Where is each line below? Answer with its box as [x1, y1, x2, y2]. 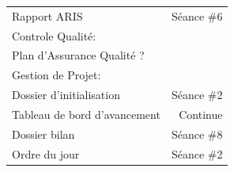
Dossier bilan [12, 125, 75, 142]
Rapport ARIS [12, 7, 83, 24]
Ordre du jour [12, 145, 80, 162]
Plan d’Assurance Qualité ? [12, 47, 145, 63]
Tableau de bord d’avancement [12, 105, 160, 122]
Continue [179, 105, 223, 122]
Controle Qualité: [12, 27, 96, 44]
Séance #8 [171, 125, 223, 142]
